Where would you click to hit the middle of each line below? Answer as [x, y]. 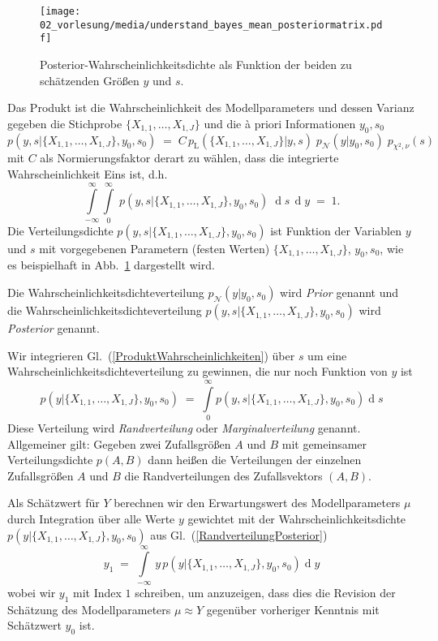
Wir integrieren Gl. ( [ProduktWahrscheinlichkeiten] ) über [151, 355]
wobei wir [32, 592]
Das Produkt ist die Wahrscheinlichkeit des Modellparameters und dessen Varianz [211, 108]
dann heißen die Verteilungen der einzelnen [255, 460]
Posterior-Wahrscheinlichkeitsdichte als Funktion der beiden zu [196, 64]
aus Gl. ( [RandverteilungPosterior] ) [239, 534]
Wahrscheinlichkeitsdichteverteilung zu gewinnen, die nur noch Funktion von [198, 371]
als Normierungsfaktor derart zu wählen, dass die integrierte [189, 158]
